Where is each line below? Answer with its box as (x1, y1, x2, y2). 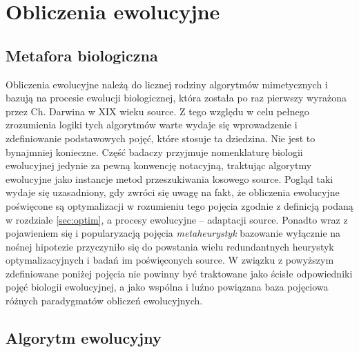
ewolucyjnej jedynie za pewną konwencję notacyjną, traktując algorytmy (6, 158, 312, 173)
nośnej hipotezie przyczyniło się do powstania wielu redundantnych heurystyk (6, 239, 334, 253)
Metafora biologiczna (6, 44, 158, 66)
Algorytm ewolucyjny (6, 327, 162, 349)
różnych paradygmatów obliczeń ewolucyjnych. (6, 293, 203, 308)
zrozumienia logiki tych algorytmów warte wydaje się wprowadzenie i (6, 117, 298, 132)
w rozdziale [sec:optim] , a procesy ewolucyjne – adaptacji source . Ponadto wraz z (6, 212, 348, 226)
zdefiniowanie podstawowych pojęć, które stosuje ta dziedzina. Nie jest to (6, 130, 316, 145)
